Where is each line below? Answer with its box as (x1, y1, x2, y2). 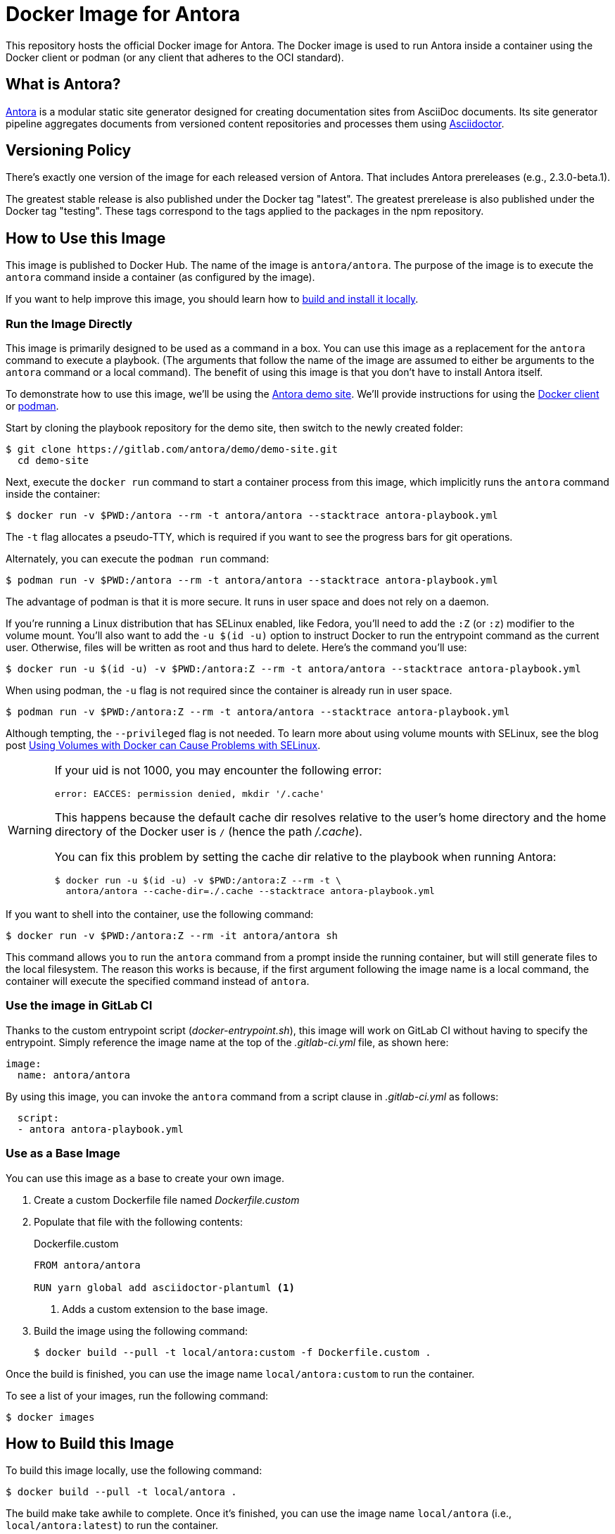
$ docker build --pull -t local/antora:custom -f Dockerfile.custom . (34, 1346, 431, 1358)
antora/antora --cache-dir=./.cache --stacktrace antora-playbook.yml (65, 886, 435, 897)
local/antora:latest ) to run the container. (6, 1519, 219, 1532)
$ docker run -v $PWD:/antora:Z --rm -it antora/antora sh (6, 930, 338, 942)
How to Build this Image (6, 1434, 175, 1452)
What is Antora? (6, 75, 121, 94)
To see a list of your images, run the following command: (6, 1389, 269, 1402)
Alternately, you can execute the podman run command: (6, 553, 270, 565)
